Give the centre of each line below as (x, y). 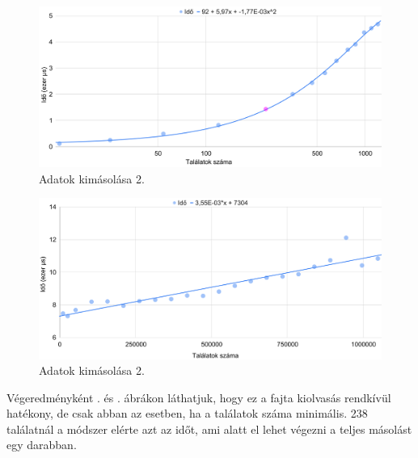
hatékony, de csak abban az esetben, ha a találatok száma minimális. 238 (187, 413)
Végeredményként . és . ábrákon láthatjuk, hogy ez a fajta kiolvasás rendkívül (199, 397)
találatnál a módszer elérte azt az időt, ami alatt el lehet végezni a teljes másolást (209, 429)
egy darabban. (42, 445)
